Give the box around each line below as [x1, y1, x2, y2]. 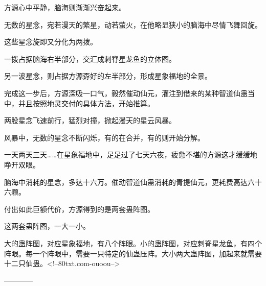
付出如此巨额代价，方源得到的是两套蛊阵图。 [4, 203, 154, 214]
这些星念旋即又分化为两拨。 [4, 36, 97, 47]
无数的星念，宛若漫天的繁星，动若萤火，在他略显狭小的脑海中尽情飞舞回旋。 [4, 19, 262, 30]
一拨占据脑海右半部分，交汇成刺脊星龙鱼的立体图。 [4, 53, 176, 64]
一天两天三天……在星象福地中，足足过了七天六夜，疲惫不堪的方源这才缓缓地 [4, 149, 257, 160]
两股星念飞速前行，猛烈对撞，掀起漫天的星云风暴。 [4, 115, 176, 126]
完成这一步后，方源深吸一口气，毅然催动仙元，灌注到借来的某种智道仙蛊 [4, 87, 248, 98]
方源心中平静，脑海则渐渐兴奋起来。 [4, 2, 126, 12]
